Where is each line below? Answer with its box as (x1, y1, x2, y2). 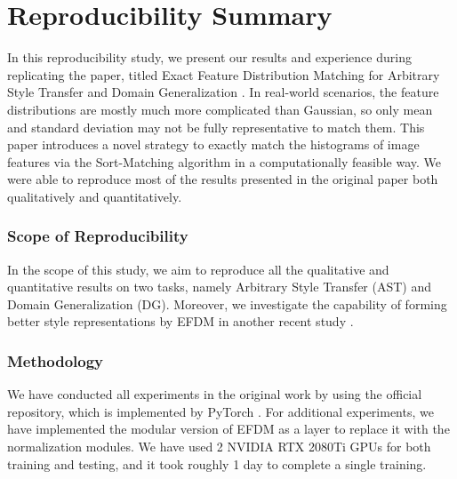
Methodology (7, 349, 104, 371)
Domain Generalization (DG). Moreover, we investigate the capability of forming (7, 294, 447, 313)
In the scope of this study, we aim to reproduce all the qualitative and (7, 259, 389, 278)
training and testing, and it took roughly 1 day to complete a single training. (7, 454, 427, 473)
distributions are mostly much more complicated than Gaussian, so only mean (7, 100, 433, 118)
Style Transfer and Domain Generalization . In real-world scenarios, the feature (7, 83, 439, 101)
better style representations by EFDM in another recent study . (7, 312, 354, 331)
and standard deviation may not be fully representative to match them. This (7, 117, 425, 136)
